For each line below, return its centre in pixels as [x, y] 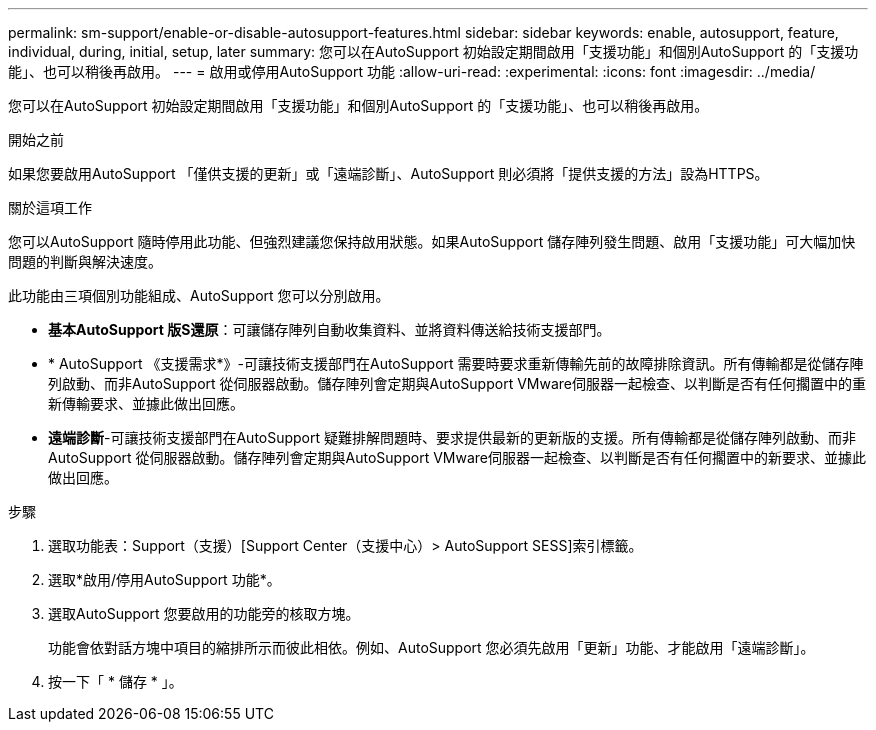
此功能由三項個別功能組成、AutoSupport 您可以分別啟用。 [199, 295]
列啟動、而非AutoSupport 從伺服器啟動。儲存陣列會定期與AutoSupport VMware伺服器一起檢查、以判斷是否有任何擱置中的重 [457, 383]
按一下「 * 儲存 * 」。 [115, 681]
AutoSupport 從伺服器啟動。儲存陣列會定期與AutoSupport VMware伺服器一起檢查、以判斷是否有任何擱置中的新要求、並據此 [457, 457]
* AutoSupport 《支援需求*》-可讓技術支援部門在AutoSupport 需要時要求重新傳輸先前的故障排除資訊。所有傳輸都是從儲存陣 [456, 363]
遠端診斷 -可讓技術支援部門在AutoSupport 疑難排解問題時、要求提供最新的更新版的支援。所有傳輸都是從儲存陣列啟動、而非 [452, 437]
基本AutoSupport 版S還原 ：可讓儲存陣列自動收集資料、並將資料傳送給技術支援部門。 [329, 329]
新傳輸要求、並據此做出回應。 [146, 403]
